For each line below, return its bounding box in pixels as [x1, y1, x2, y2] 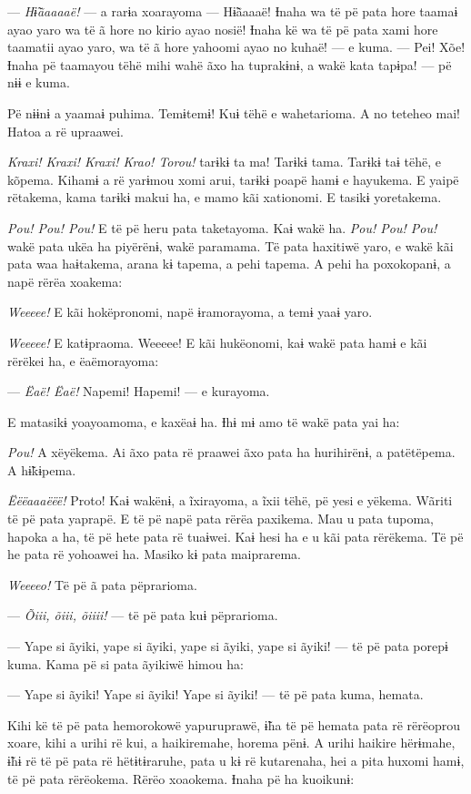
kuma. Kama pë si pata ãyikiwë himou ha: [7, 654, 244, 673]
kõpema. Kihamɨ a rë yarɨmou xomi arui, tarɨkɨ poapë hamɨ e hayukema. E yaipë [7, 169, 459, 188]
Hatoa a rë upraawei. [7, 121, 125, 140]
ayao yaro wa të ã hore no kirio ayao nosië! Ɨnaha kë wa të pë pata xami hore [7, 19, 438, 38]
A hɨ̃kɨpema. [7, 460, 76, 479]
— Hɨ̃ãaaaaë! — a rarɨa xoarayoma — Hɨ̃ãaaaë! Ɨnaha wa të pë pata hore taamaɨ [7, 2, 458, 20]
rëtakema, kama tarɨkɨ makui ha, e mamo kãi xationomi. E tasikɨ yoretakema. [7, 188, 442, 207]
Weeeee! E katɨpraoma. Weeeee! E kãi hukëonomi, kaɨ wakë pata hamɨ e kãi [7, 332, 427, 351]
